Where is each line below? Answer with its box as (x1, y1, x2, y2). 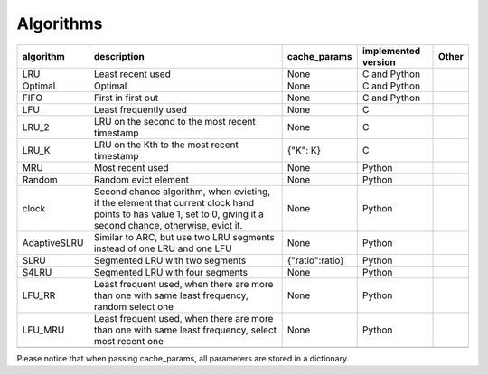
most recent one (93, 334, 164, 347)
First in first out (93, 91, 159, 104)
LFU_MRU (22, 323, 65, 336)
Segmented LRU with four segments (93, 266, 249, 278)
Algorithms (16, 14, 103, 33)
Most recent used (93, 161, 169, 173)
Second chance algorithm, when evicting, (93, 185, 271, 198)
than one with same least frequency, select (93, 323, 277, 336)
